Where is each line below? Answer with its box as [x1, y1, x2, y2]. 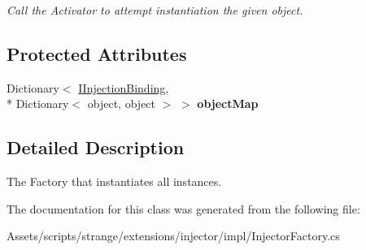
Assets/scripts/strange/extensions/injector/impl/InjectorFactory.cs [7, 227, 340, 244]
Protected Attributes [7, 41, 187, 66]
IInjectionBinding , [78, 79, 169, 96]
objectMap [197, 95, 259, 112]
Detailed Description [7, 135, 185, 160]
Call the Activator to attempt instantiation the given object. [7, 2, 303, 18]
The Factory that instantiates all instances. [7, 173, 222, 190]
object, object [87, 95, 156, 112]
